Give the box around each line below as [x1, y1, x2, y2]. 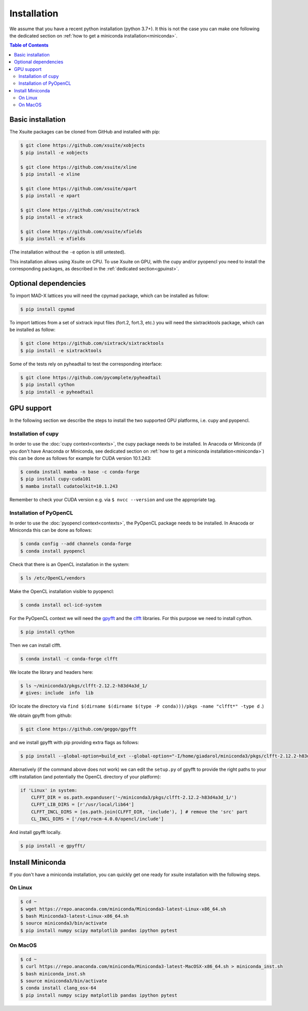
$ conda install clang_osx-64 [20, 985, 97, 991]
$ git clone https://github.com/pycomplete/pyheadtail [20, 375, 161, 380]
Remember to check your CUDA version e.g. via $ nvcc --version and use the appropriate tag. [9, 496, 217, 502]
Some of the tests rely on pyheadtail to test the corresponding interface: [9, 361, 163, 367]
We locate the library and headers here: [9, 669, 93, 675]
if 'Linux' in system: [20, 787, 78, 793]
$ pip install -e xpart [20, 193, 81, 199]
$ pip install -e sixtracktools [20, 347, 102, 354]
